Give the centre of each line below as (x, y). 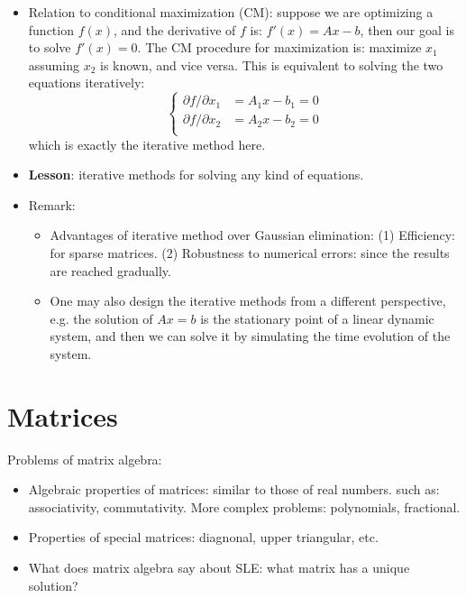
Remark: (52, 204)
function (51, 29)
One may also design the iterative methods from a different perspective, (248, 301)
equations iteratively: (87, 83)
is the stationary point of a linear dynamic (317, 318)
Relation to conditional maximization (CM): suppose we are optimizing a (231, 12)
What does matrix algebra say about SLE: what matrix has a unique (219, 567)
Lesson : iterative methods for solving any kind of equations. (196, 175)
